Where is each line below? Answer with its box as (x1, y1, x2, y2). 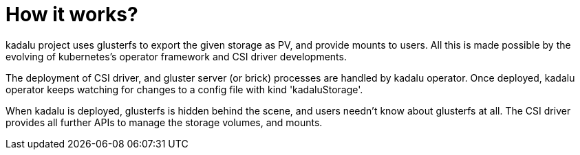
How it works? (6, 3, 138, 26)
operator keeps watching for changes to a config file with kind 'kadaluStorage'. (6, 83, 363, 95)
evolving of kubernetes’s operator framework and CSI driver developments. (6, 50, 347, 62)
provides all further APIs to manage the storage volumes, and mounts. (6, 116, 323, 128)
